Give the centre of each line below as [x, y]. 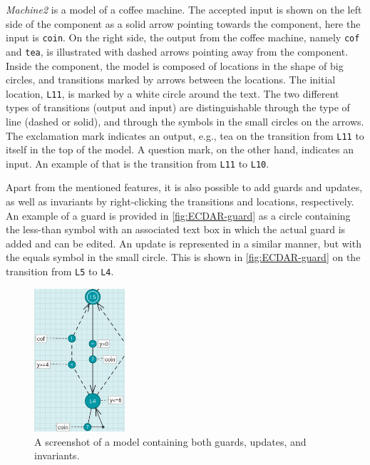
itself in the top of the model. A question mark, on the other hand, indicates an [180, 149]
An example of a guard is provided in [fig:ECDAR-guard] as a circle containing [178, 215]
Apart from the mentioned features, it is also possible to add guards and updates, [184, 187]
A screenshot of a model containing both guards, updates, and [170, 441]
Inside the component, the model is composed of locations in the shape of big [175, 65]
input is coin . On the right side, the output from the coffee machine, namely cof [183, 37]
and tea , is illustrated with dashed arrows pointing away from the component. [177, 51]
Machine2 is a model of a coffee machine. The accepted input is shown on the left [184, 9]
